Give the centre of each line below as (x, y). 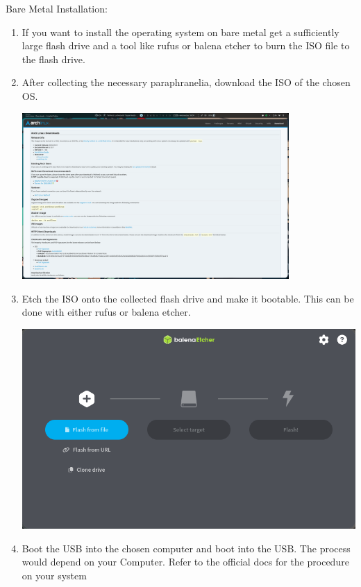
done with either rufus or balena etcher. (106, 312)
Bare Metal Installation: (57, 8)
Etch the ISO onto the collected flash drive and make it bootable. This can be (188, 298)
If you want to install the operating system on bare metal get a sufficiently (180, 32)
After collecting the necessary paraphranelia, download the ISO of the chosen (186, 82)
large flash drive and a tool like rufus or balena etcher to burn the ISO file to (186, 45)
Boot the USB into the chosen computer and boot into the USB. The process (186, 548)
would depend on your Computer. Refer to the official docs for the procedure (185, 562)
